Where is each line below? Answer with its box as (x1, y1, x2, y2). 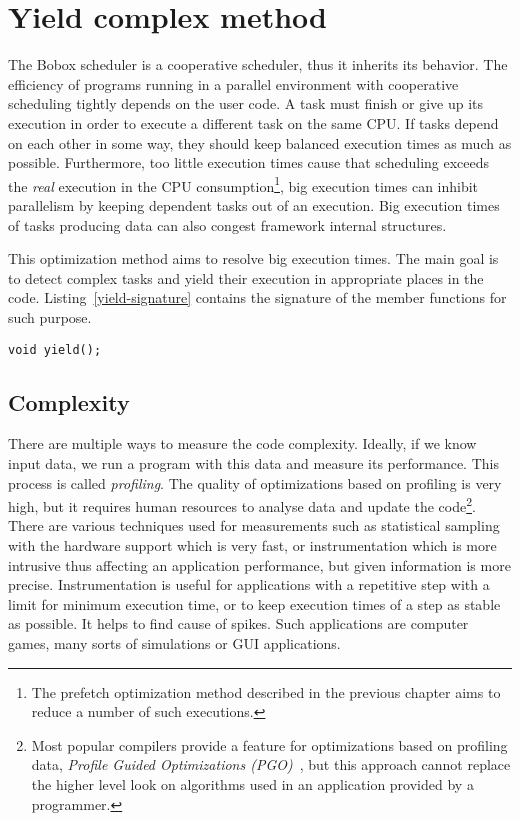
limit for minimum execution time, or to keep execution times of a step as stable (8, 593, 501, 614)
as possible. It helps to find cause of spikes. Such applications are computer (8, 613, 469, 634)
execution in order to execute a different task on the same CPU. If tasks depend (8, 112, 499, 133)
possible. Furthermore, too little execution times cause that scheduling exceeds (8, 152, 490, 173)
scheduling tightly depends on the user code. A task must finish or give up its (8, 93, 484, 114)
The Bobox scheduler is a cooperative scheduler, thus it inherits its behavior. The (8, 54, 508, 75)
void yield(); (8, 342, 102, 357)
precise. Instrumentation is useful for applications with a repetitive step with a (8, 574, 490, 595)
